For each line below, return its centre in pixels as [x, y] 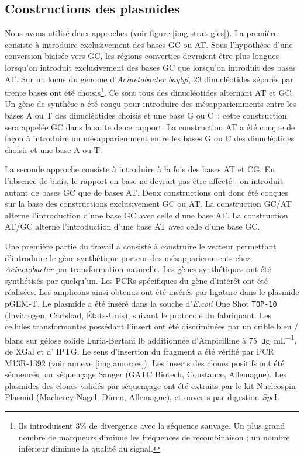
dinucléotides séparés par [249, 79]
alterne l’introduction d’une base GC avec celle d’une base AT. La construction [146, 215]
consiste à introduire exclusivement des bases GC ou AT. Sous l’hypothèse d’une [149, 44]
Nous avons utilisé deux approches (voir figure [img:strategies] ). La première [141, 33]
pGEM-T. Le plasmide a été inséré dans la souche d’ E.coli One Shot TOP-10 [141, 303]
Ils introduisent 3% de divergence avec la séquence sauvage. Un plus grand [152, 425]
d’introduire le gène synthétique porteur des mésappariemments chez [128, 257]
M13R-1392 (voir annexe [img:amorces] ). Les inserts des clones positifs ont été [145, 362]
